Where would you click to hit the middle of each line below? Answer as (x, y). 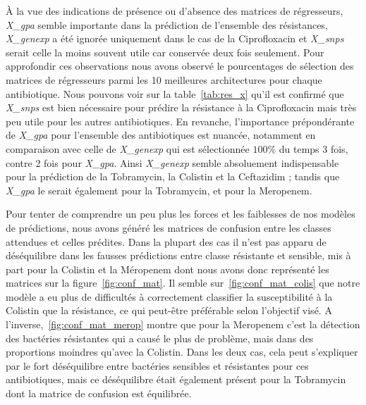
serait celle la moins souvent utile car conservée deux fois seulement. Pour (165, 52)
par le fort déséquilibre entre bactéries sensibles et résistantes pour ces (157, 365)
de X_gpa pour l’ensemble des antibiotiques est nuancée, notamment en (161, 135)
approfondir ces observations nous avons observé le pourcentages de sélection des (180, 66)
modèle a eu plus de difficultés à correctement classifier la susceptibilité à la (169, 296)
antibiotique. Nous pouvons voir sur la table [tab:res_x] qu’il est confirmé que (175, 93)
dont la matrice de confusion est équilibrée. (99, 393)
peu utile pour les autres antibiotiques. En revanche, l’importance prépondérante (180, 121)
